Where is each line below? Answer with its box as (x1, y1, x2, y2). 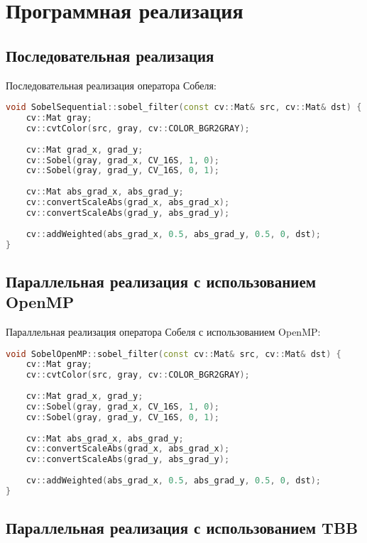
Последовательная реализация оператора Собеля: (6, 77, 217, 92)
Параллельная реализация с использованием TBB (6, 517, 358, 539)
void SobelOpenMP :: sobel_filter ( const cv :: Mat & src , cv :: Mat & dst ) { (6, 349, 341, 359)
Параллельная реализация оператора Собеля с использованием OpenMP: (6, 324, 321, 339)
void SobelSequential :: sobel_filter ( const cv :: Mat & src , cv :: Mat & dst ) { (6, 102, 362, 113)
